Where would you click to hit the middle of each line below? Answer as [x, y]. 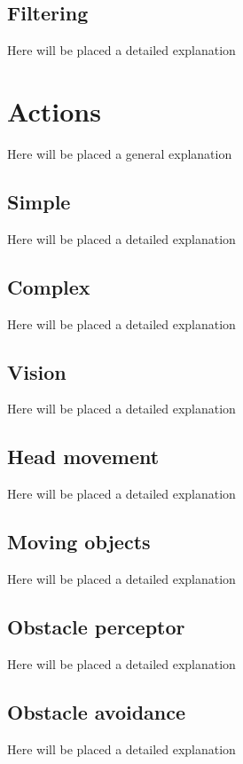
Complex [49, 286]
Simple [39, 201]
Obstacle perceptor [96, 626]
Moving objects [79, 542]
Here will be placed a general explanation [120, 153]
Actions [54, 110]
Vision [37, 371]
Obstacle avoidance [97, 711]
